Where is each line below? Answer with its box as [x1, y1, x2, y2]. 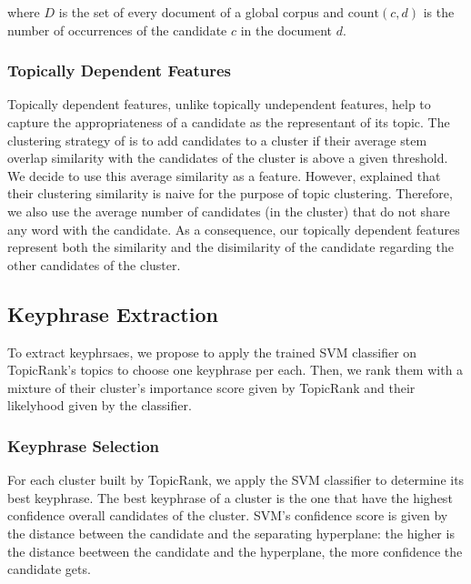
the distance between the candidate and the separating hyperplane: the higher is [7, 523, 455, 542]
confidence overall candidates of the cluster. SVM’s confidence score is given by [7, 506, 448, 525]
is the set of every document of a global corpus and [58, 3, 345, 21]
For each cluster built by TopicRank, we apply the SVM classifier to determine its [7, 470, 465, 489]
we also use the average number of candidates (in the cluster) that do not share [7, 201, 450, 220]
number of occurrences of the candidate [7, 20, 227, 39]
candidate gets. [7, 559, 91, 579]
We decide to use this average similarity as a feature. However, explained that [7, 166, 441, 185]
